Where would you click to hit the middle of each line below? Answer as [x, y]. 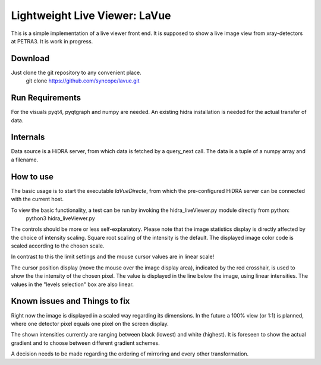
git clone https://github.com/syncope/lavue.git [83, 81]
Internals [28, 137]
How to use [32, 177]
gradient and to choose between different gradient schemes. [85, 343]
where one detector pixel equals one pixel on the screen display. [90, 323]
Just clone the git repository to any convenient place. [76, 72]
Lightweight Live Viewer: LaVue [91, 15]
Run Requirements [46, 98]
